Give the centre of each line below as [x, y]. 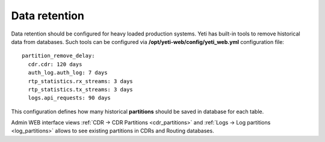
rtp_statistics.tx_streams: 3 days [81, 89]
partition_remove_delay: [58, 56]
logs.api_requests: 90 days [70, 98]
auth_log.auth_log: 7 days [68, 73]
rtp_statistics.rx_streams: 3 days [81, 81]
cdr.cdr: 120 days [55, 64]
